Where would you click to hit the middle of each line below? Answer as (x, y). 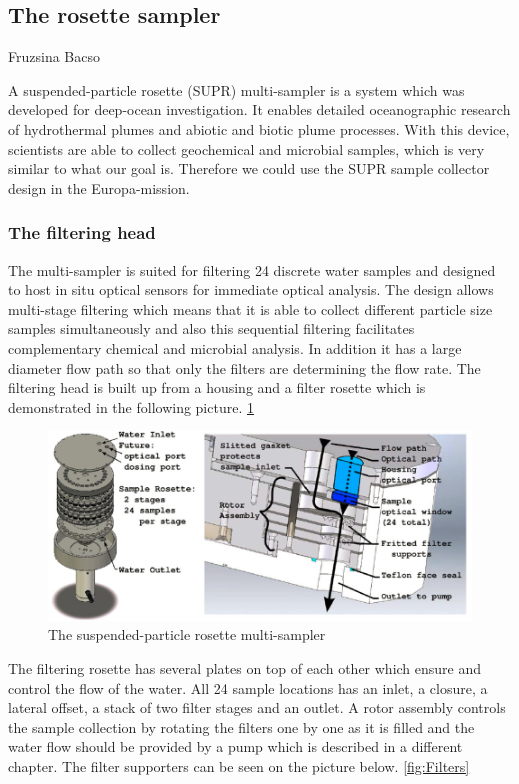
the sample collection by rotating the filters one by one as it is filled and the (241, 726)
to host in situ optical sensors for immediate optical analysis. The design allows (251, 289)
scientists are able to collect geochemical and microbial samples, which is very (246, 148)
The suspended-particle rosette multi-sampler (187, 634)
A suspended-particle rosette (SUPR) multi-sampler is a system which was (236, 89)
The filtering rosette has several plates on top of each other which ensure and (245, 667)
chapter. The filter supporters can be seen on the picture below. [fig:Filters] (239, 765)
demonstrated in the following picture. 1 (131, 406)
